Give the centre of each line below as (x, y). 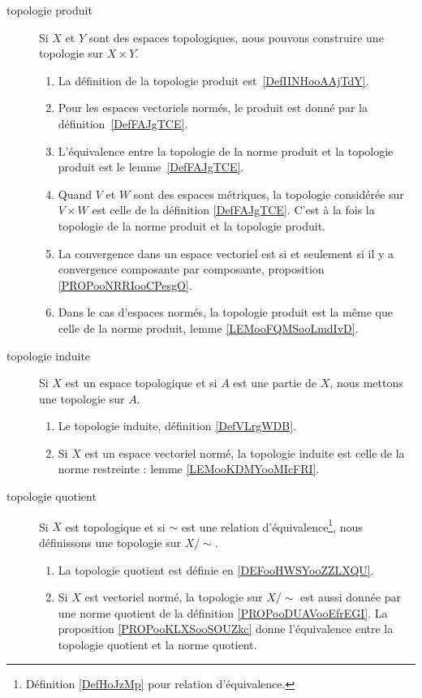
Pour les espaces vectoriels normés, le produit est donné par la (213, 108)
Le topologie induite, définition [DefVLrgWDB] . (177, 426)
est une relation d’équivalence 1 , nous (272, 525)
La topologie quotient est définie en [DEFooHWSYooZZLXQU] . (216, 569)
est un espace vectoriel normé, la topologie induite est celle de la (245, 452)
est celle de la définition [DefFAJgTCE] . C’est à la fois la (233, 210)
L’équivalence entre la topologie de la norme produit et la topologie (226, 151)
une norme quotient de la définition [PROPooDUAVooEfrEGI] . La (223, 612)
